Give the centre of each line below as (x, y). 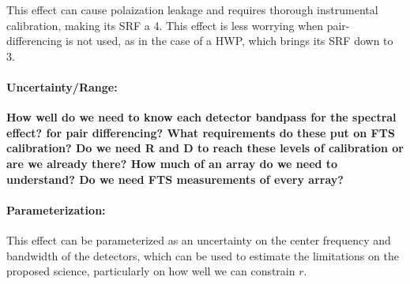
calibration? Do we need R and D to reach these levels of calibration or (205, 148)
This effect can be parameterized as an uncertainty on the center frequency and (199, 239)
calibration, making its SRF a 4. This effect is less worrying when (165, 25)
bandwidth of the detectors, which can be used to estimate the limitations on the (203, 255)
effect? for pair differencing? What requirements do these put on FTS (201, 132)
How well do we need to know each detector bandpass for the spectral (201, 117)
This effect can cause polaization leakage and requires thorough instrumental (192, 9)
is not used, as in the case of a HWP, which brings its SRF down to (229, 41)
